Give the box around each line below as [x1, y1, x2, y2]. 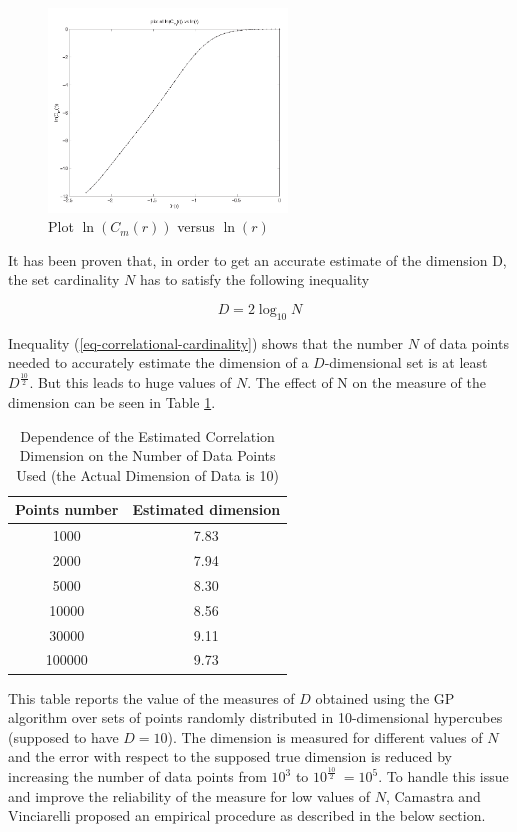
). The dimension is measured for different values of [167, 726, 483, 747]
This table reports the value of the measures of [8, 687, 295, 708]
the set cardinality [8, 269, 120, 290]
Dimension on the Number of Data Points [19, 445, 276, 466]
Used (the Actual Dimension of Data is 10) [16, 464, 279, 485]
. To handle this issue [378, 766, 509, 787]
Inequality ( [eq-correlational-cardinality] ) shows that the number [8, 332, 404, 353]
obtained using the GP [315, 687, 455, 708]
